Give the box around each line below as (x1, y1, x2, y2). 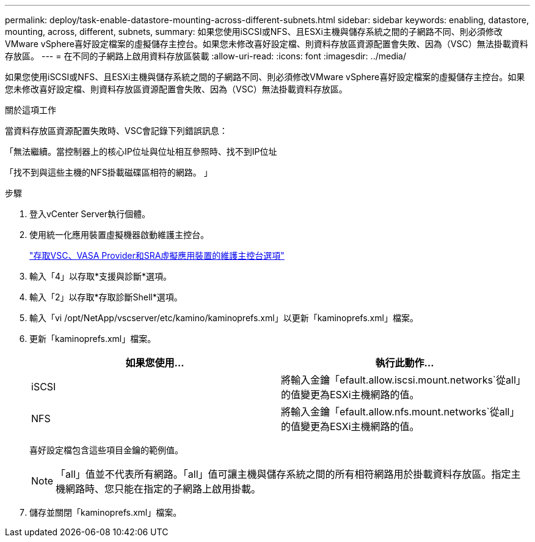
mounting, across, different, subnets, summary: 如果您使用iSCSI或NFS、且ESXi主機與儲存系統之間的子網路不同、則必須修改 (5, 26, 503, 37)
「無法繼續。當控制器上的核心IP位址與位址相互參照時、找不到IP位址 (5, 146, 277, 157)
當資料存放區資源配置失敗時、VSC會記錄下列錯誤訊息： (5, 125, 228, 136)
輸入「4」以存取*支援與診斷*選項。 (29, 271, 172, 281)
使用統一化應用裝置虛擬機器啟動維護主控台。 (29, 229, 209, 240)
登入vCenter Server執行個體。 (29, 209, 151, 219)
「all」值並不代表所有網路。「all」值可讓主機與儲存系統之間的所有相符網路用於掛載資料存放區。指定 (56, 468, 511, 480)
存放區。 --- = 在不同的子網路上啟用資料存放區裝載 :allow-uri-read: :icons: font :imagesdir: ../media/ (5, 51, 407, 61)
